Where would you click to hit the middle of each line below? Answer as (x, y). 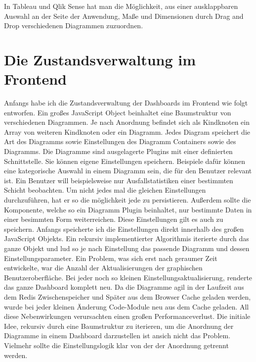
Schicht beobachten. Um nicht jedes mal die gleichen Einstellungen (105, 190)
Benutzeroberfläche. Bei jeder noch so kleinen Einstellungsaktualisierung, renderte (128, 277)
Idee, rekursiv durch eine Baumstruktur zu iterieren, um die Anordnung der (119, 326)
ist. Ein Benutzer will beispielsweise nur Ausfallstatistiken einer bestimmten (119, 180)
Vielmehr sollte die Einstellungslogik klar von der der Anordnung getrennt (116, 345)
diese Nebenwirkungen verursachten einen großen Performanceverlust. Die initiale (127, 316)
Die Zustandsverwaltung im (100, 59)
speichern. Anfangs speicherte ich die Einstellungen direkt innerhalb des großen (124, 229)
